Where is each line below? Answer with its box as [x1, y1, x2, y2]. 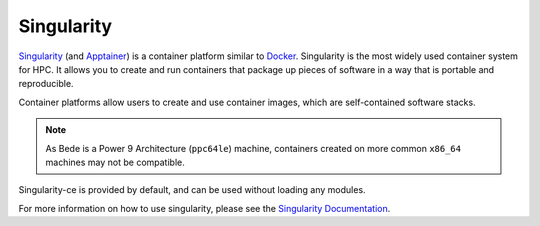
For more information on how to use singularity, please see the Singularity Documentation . [18, 202, 391, 214]
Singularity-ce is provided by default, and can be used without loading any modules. [18, 184, 366, 196]
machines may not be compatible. [45, 156, 185, 168]
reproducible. [18, 78, 74, 90]
